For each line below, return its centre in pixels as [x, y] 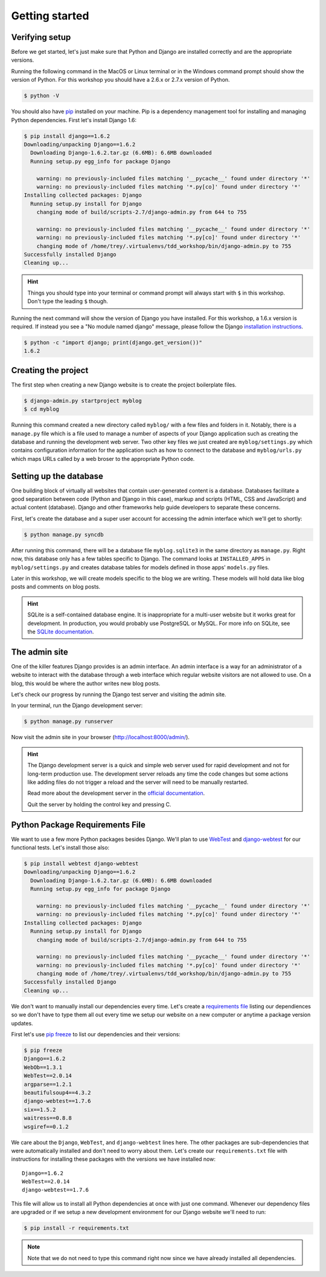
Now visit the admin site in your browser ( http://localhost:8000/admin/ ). [101, 737]
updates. [22, 1023]
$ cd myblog [42, 409]
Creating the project [50, 370]
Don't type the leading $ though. [68, 301]
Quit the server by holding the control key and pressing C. [99, 804]
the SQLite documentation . [61, 632]
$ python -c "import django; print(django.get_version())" [113, 342]
